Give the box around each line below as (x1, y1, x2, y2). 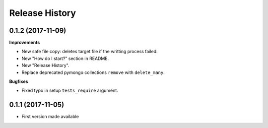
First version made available (21, 114, 79, 120)
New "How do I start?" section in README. (21, 55, 109, 62)
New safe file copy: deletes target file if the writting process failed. (21, 49, 158, 55)
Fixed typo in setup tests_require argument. (21, 87, 119, 94)
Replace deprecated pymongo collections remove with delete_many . (21, 69, 165, 75)
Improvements (9, 40, 40, 46)
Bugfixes (9, 78, 28, 84)
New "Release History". (21, 63, 69, 68)
